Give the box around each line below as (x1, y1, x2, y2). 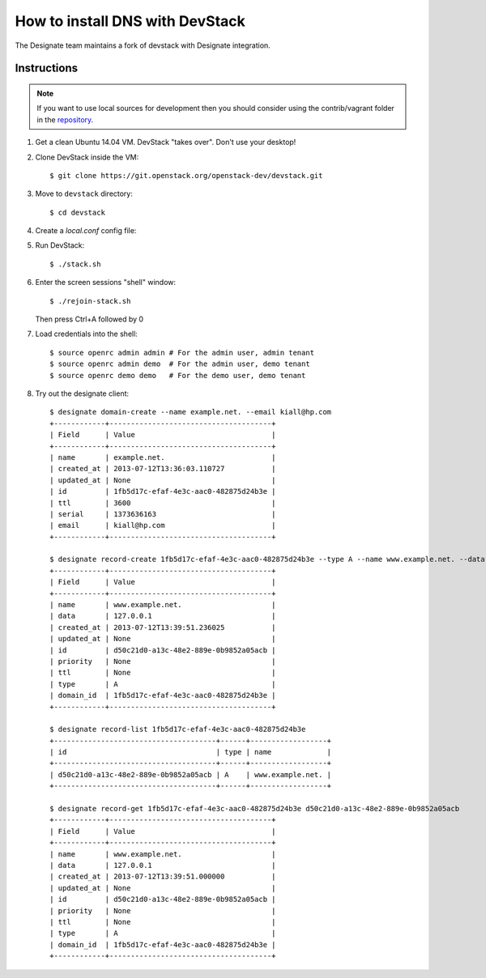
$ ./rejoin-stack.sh (49, 296, 131, 305)
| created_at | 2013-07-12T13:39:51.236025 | (49, 623, 276, 631)
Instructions (15, 62, 79, 75)
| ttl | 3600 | (49, 498, 276, 508)
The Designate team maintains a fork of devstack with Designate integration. (15, 40, 271, 50)
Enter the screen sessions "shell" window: (35, 278, 177, 287)
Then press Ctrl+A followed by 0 (35, 314, 144, 324)
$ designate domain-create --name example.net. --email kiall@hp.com (49, 407, 332, 417)
